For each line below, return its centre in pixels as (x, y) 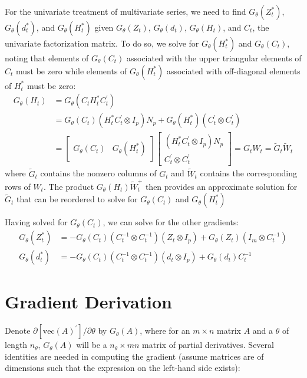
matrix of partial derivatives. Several (208, 345)
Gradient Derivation (89, 302)
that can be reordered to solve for (77, 199)
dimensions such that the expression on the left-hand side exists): (123, 368)
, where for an (165, 331)
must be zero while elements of (72, 70)
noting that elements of (47, 58)
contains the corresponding (248, 173)
